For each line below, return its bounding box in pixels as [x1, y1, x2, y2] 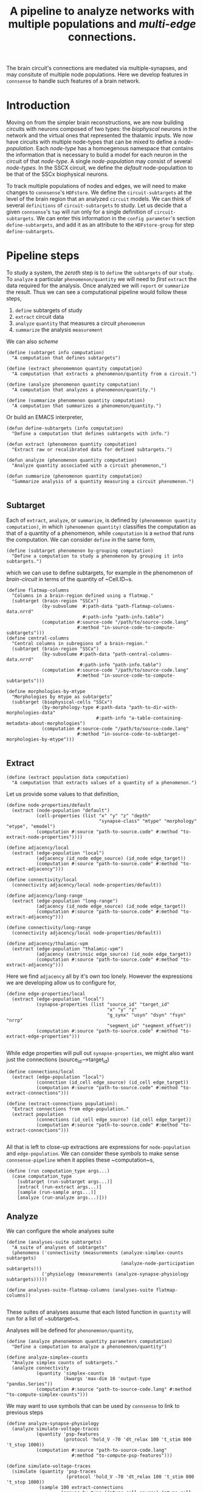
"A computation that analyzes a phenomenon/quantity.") [12, 387, 156, 393]
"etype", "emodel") [6, 823, 56, 829]
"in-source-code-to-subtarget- [101, 731, 181, 737]
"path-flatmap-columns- [115, 603, 175, 609]
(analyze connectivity [12, 1365, 69, 1372]
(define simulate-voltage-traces [6, 1463, 91, 1469]
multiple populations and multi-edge [8, 17, 196, 31]
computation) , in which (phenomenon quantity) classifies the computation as [6, 523, 196, 530]
